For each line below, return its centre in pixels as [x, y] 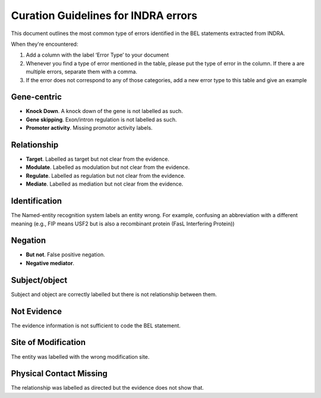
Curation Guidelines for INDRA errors [104, 15]
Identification [37, 201]
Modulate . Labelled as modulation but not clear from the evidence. [108, 167]
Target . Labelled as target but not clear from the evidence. [97, 159]
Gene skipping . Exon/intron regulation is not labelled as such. [101, 120]
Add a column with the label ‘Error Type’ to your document [97, 55]
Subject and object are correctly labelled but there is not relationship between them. [114, 294]
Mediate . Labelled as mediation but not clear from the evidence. [105, 184]
